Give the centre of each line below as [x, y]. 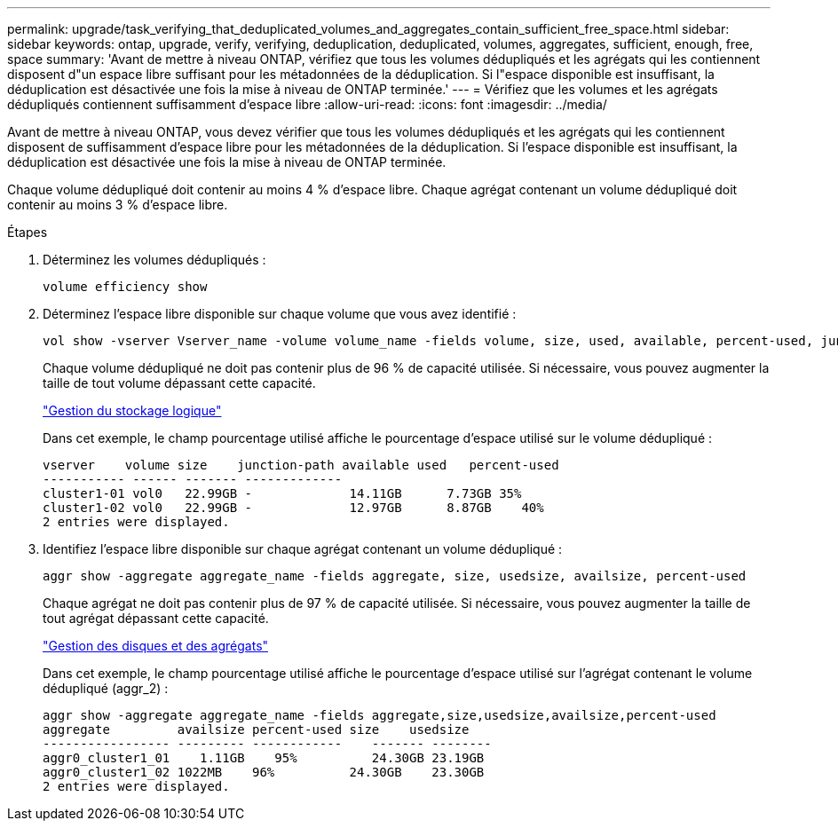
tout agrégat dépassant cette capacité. [156, 618]
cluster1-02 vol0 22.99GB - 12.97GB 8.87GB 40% [293, 508]
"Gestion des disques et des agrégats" [156, 646]
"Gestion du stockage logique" [132, 410]
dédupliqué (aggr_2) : [106, 688]
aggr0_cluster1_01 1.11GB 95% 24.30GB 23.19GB [264, 758]
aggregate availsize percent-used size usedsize [256, 729]
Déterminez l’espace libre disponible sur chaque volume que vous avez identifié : [280, 314]
